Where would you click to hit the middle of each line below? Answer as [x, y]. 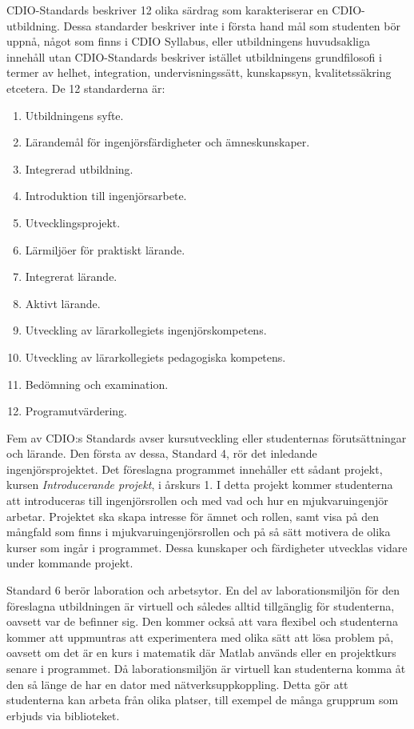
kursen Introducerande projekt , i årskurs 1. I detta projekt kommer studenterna [200, 485]
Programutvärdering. [76, 411]
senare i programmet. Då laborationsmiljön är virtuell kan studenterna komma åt [206, 668]
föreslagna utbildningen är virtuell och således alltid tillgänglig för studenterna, [201, 605]
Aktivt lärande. [63, 303]
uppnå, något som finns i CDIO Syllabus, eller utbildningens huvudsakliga [188, 41]
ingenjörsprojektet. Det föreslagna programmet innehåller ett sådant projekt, [195, 469]
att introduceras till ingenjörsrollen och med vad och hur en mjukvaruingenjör [197, 501]
